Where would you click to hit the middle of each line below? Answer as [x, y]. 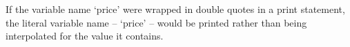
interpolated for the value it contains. [85, 36]
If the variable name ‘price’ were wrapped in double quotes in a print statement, [175, 9]
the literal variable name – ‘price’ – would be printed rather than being [156, 22]
